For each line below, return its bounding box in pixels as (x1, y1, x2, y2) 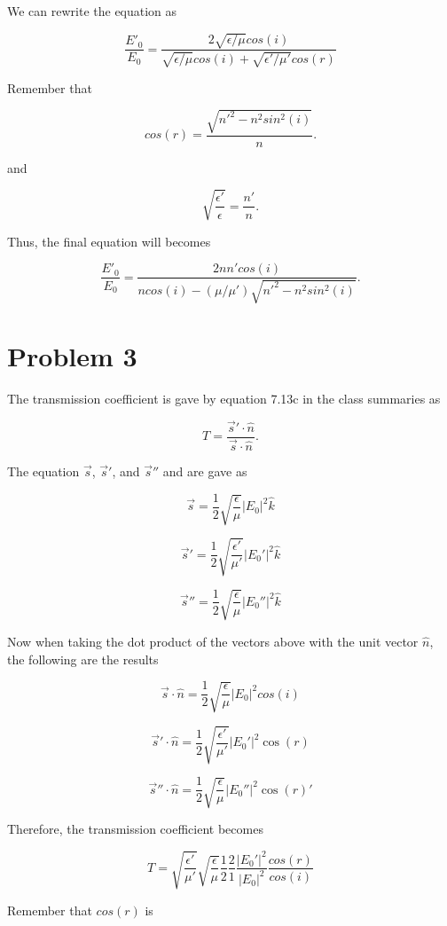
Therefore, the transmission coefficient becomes (7, 820, 263, 838)
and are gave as (162, 461, 247, 480)
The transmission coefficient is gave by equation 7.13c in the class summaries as (7, 389, 441, 408)
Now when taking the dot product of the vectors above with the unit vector (7, 632, 419, 650)
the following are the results (7, 649, 159, 668)
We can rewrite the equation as (7, 2, 177, 20)
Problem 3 (7, 338, 137, 374)
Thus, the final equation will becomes (7, 231, 211, 250)
